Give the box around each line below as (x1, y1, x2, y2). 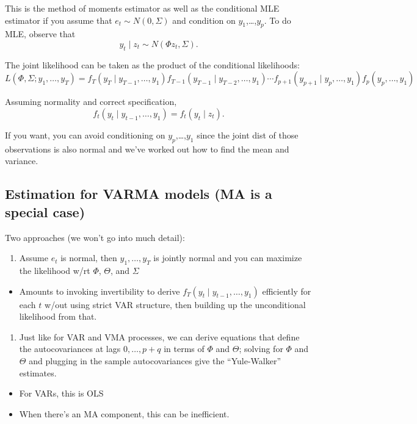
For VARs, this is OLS (19, 387, 104, 400)
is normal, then (60, 251, 117, 264)
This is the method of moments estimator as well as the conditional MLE (5, 2, 280, 14)
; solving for (239, 342, 283, 355)
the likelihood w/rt (19, 264, 90, 276)
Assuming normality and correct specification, (5, 95, 177, 108)
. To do (264, 13, 291, 26)
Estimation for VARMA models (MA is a (5, 184, 272, 203)
